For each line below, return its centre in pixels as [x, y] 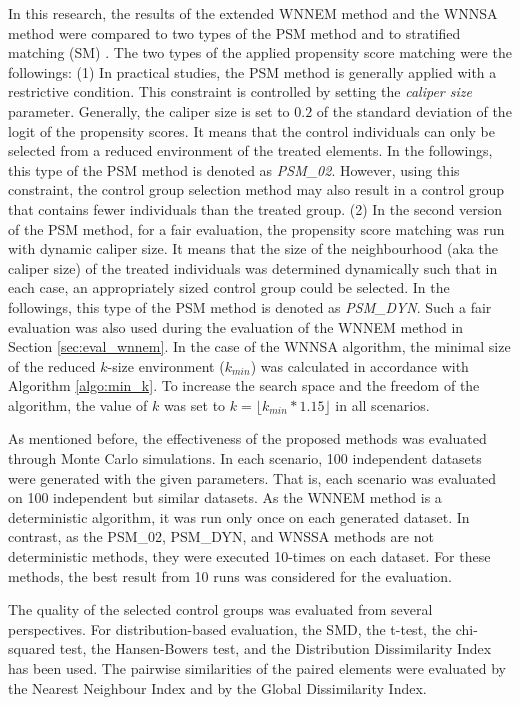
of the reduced [52, 365]
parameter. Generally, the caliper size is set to [149, 110]
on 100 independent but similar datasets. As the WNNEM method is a [225, 497]
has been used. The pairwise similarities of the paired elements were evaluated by [257, 668]
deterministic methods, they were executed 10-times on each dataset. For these [249, 556]
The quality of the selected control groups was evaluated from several [220, 609]
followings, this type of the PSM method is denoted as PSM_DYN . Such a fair [250, 306]
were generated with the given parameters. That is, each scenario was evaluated [252, 477]
